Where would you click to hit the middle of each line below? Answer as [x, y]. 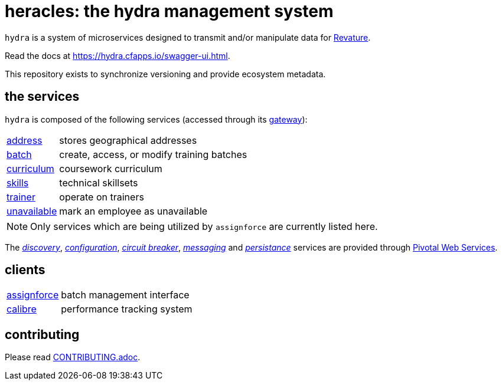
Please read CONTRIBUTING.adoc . [73, 357]
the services [42, 97]
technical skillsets [99, 182]
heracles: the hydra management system [169, 11]
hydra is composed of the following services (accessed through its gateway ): [156, 119]
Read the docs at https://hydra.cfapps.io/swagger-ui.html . [118, 55]
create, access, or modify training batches [153, 154]
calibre [22, 309]
